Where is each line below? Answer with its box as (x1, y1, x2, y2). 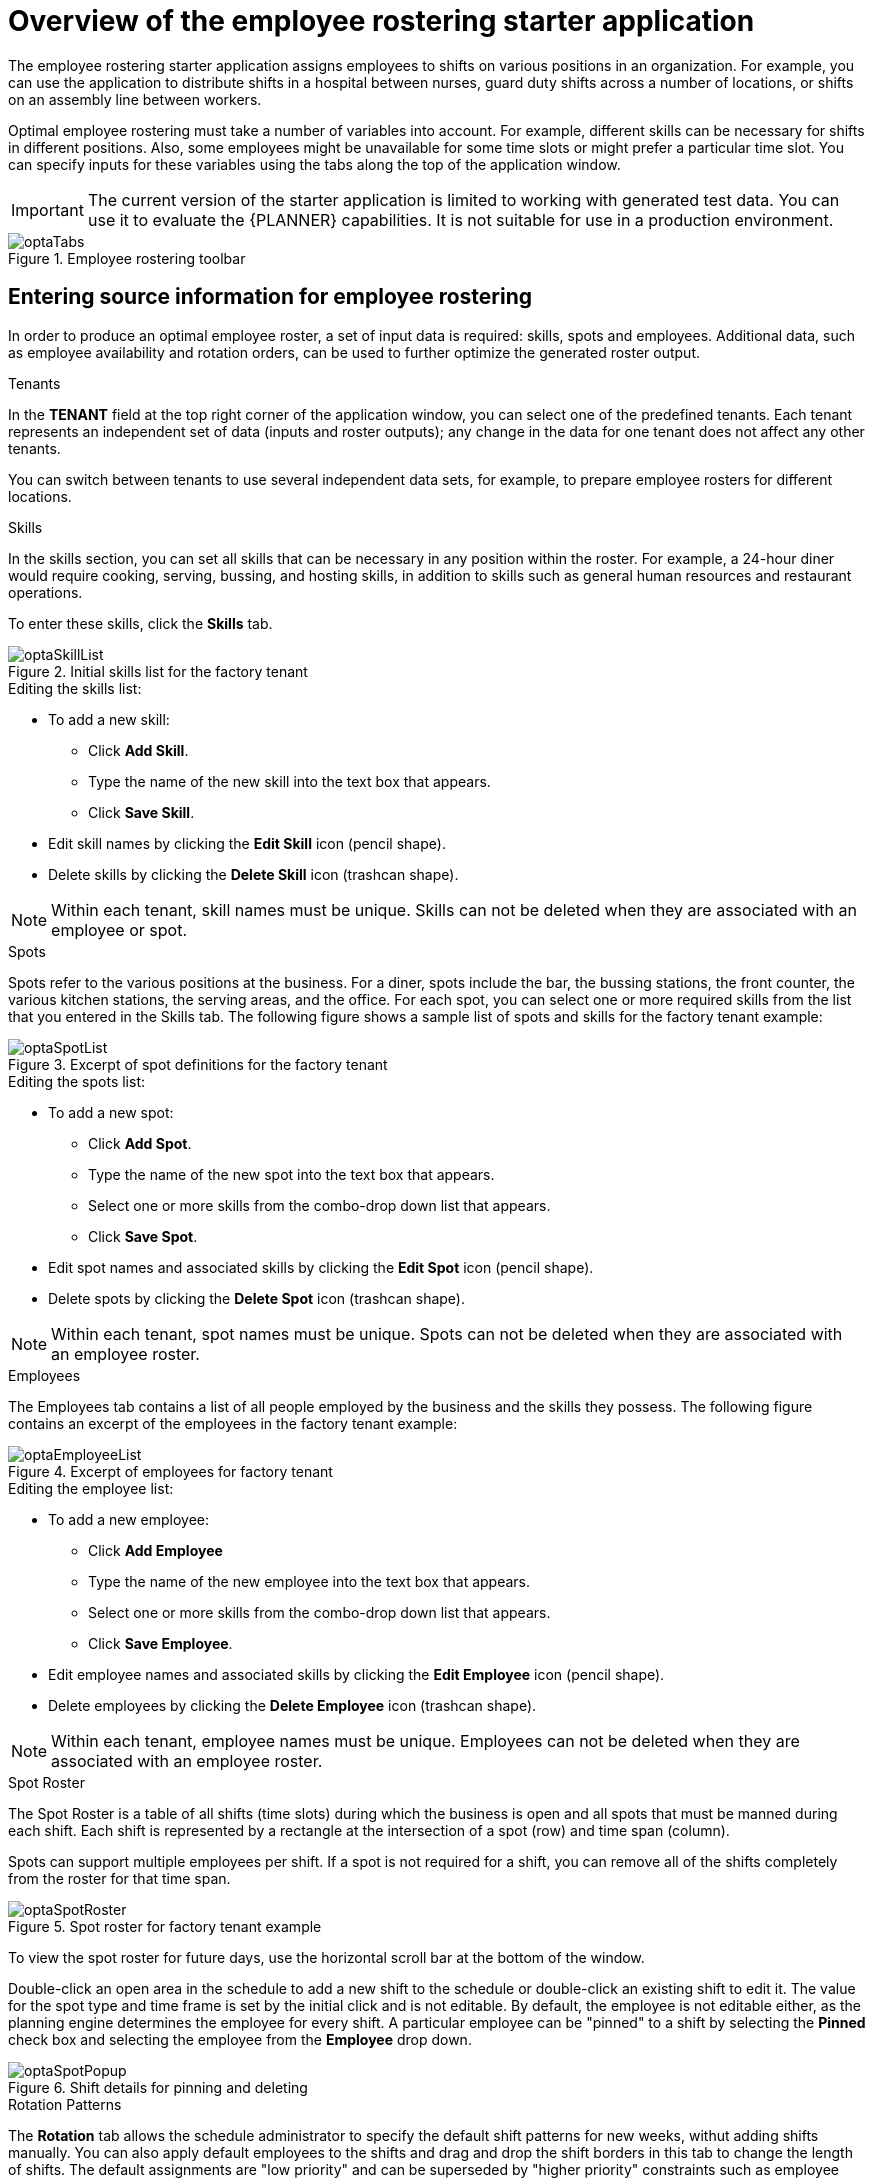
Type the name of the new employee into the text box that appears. (88, 1572, 531, 1590)
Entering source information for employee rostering (8, 284, 533, 310)
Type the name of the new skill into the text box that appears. (88, 772, 491, 790)
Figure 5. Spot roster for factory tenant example (8, 1917, 322, 1935)
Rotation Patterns (8, 2095, 122, 2113)
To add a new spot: (48, 1103, 174, 1121)
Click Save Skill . (88, 803, 195, 821)
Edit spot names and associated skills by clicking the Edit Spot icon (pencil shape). (48, 1258, 594, 1276)
